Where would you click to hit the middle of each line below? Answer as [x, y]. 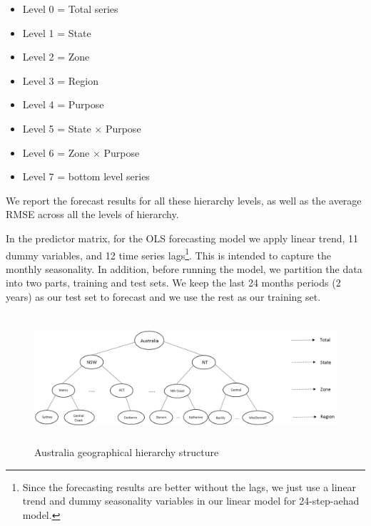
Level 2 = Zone [56, 57]
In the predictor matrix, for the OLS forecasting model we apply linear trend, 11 [182, 238]
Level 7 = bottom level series [86, 176]
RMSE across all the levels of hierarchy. [92, 214]
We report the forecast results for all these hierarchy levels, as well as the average [184, 200]
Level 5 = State [57, 128]
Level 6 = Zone [56, 152]
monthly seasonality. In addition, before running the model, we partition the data [184, 268]
